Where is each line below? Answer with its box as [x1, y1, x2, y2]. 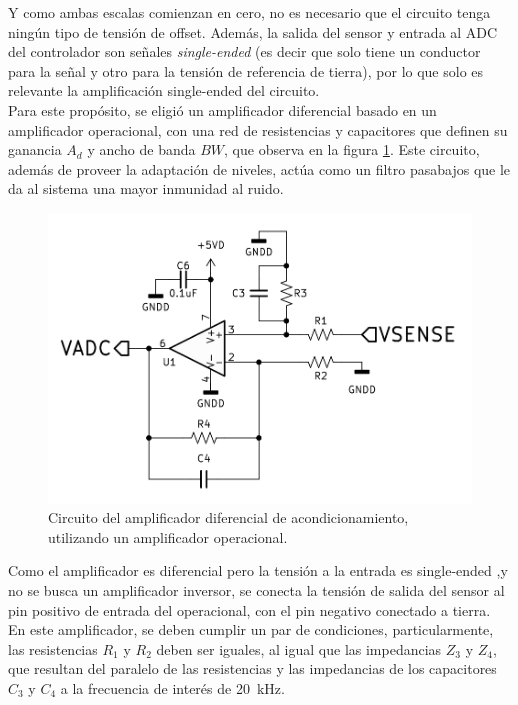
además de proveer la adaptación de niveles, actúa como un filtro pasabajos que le [8, 158, 511, 179]
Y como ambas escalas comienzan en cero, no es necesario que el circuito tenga [8, 2, 491, 22]
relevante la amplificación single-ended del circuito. [8, 80, 320, 101]
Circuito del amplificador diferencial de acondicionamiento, [48, 507, 409, 528]
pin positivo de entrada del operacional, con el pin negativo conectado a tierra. [8, 599, 491, 620]
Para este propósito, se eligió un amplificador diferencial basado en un [8, 99, 437, 120]
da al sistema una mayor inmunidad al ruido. [8, 178, 284, 199]
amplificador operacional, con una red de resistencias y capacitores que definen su [8, 119, 508, 140]
